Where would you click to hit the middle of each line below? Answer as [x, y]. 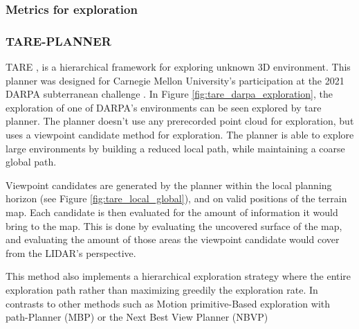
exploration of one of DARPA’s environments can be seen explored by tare [164, 107]
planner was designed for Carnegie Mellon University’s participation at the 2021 [175, 80]
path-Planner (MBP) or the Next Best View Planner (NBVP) [137, 317]
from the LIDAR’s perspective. [71, 252]
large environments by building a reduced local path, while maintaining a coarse [175, 148]
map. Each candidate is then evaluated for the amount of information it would [172, 212]
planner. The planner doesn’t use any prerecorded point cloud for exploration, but [180, 121]
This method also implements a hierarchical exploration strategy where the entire [178, 276]
